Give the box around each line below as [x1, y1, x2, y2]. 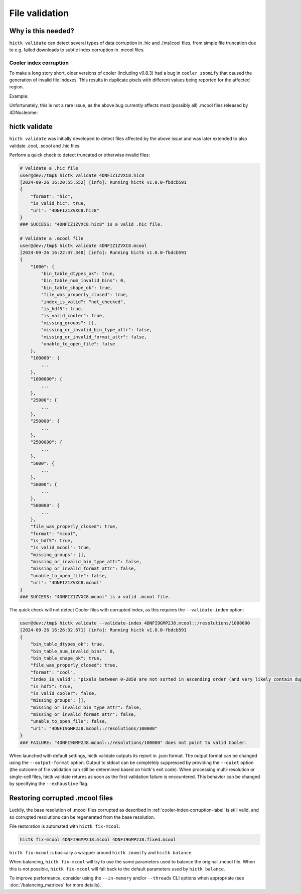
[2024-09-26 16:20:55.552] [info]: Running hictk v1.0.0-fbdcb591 [20, 180, 187, 185]
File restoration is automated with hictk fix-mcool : [9, 823, 120, 829]
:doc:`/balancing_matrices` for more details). [9, 882, 101, 888]
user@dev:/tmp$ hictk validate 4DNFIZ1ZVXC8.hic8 [20, 172, 144, 178]
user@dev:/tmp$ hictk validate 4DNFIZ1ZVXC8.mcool [20, 242, 147, 248]
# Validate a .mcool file [20, 236, 84, 241]
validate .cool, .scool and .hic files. [9, 143, 81, 149]
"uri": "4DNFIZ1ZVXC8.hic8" [30, 207, 100, 213]
